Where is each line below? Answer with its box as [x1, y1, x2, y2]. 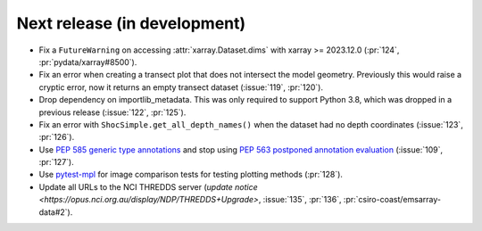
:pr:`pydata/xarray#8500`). [38, 56, 137, 67]
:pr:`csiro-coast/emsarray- [343, 194, 442, 205]
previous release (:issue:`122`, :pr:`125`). [38, 107, 187, 118]
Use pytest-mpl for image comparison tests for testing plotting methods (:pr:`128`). [38, 169, 344, 180]
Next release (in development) [16, 13, 246, 33]
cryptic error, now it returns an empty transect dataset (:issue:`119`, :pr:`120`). [38, 81, 323, 93]
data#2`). [38, 206, 73, 218]
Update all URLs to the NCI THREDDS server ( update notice [38, 181, 258, 192]
